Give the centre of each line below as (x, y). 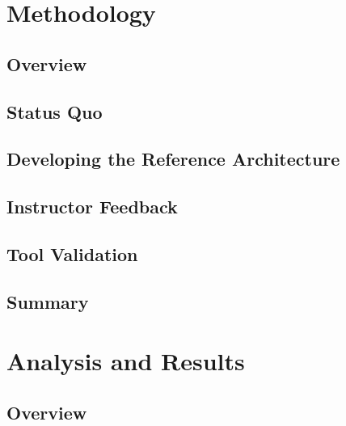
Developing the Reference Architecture (173, 159)
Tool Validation (72, 253)
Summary (48, 301)
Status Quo (55, 111)
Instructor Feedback (92, 207)
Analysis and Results (126, 361)
